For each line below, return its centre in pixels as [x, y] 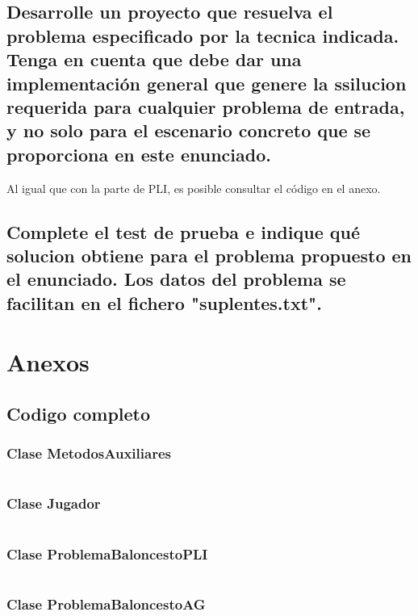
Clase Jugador [54, 503]
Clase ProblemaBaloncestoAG [106, 603]
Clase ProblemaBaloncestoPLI [107, 553]
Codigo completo [79, 413]
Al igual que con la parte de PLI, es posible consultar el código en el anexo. [194, 188]
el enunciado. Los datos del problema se [176, 279]
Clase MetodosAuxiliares [89, 453]
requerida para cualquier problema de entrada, [206, 106]
